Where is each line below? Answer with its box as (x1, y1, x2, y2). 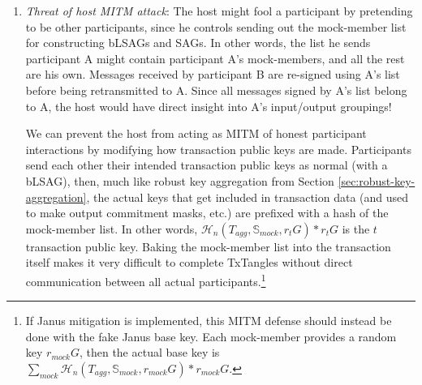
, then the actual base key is (79, 344, 220, 361)
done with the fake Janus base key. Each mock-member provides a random (25, 327, 397, 344)
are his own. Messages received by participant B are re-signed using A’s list (25, 66, 400, 83)
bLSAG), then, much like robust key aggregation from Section (25, 172, 334, 189)
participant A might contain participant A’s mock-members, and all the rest (25, 49, 405, 66)
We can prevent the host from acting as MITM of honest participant (25, 125, 367, 142)
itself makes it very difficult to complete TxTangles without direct (25, 254, 353, 271)
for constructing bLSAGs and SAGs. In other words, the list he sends (25, 34, 371, 51)
